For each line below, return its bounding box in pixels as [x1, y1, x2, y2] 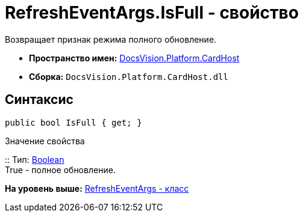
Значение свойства [5, 135, 85, 146]
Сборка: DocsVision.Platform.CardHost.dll [29, 71, 228, 82]
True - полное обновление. [5, 164, 116, 175]
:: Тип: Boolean [5, 154, 64, 165]
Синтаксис [5, 92, 73, 108]
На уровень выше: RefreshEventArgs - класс [5, 183, 189, 194]
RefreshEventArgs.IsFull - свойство [5, 2, 299, 23]
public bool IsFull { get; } [5, 117, 142, 127]
